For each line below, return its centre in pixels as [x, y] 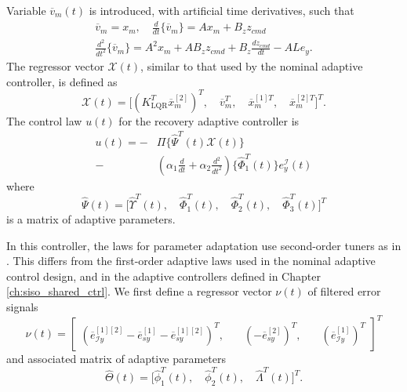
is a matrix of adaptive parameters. [91, 219]
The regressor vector [55, 65]
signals [22, 307]
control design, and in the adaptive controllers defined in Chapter [164, 276]
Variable [26, 10]
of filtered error [344, 291]
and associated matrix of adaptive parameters [116, 359]
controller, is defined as [62, 81]
